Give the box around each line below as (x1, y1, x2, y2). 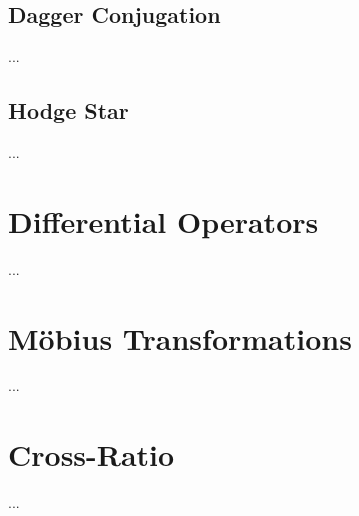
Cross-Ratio (8, 434, 175, 475)
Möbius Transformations (8, 317, 352, 358)
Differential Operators (8, 200, 319, 241)
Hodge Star (8, 95, 129, 126)
